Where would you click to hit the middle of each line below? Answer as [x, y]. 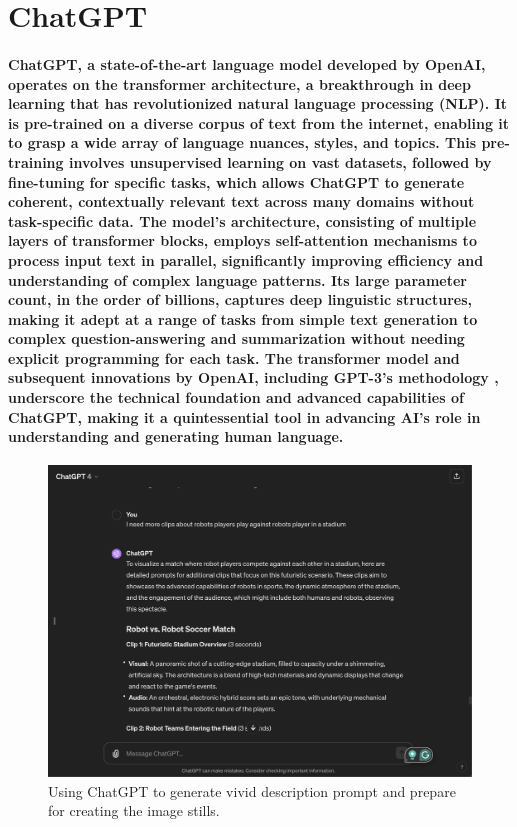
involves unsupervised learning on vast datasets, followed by [280, 161]
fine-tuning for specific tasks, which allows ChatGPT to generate [236, 181]
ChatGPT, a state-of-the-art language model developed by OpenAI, [247, 63]
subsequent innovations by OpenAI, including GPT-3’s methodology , [253, 377]
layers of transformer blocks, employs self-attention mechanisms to [242, 240]
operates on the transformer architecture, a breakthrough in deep [239, 83]
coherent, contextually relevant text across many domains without [241, 201]
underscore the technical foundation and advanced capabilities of [236, 397]
